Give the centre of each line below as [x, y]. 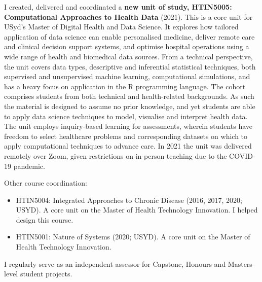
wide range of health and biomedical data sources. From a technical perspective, [128, 56]
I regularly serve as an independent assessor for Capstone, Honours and [115, 263]
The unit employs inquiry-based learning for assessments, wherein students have [128, 126]
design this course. [45, 219]
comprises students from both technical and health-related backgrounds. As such [129, 96]
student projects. [46, 274]
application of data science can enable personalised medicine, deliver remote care [129, 36]
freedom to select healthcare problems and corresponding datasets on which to [126, 136]
